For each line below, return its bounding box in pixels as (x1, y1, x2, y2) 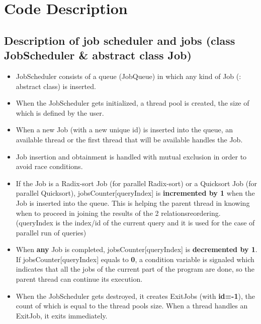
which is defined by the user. (16, 107, 104, 118)
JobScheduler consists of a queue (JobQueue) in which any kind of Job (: (16, 70, 241, 81)
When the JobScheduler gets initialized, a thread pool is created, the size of (16, 98, 249, 108)
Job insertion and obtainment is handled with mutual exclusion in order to (16, 151, 247, 161)
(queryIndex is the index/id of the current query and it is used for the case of (16, 217, 255, 228)
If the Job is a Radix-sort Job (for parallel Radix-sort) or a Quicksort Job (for (16, 178, 257, 188)
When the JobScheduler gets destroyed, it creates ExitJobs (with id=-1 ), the (16, 290, 255, 301)
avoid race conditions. (16, 161, 83, 172)
